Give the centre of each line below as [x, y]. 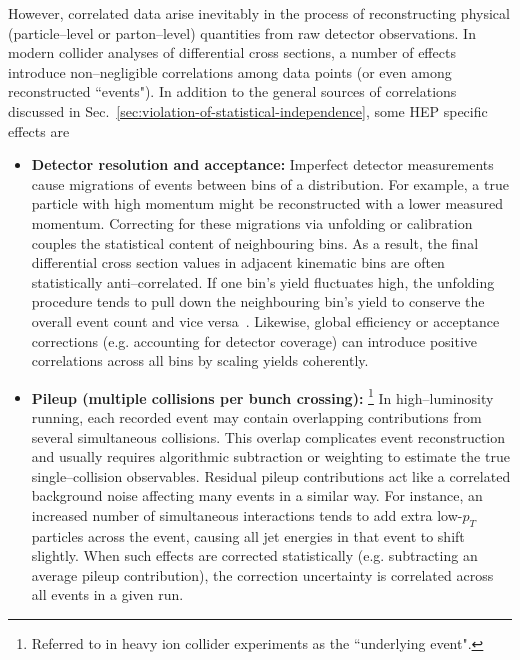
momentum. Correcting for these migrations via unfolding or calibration [252, 222]
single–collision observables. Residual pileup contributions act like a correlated [271, 475]
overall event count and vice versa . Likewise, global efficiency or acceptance [265, 320]
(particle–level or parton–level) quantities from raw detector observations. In [242, 32]
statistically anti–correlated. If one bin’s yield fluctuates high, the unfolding [263, 281]
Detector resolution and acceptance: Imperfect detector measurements [262, 164]
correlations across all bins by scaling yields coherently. [200, 360]
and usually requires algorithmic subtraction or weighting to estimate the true [270, 456]
